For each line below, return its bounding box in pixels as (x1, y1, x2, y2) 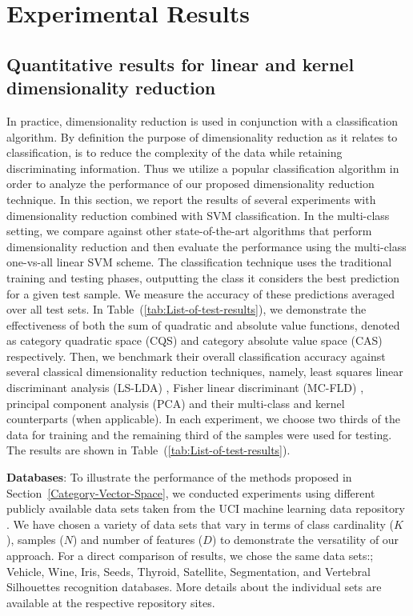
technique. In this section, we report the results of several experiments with (6, 190, 376, 207)
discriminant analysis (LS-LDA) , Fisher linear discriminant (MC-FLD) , (6, 379, 364, 396)
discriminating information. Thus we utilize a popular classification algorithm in (6, 159, 399, 176)
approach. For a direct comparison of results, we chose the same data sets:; (6, 547, 374, 563)
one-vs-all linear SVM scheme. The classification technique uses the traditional (6, 254, 392, 270)
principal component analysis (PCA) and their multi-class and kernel (6, 394, 345, 411)
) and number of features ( (72, 531, 203, 548)
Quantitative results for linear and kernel (6, 51, 355, 76)
